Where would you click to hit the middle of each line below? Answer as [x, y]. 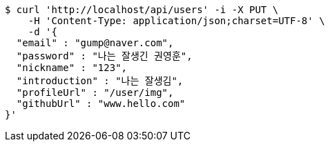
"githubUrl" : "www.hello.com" [101, 104]
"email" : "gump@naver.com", [95, 43]
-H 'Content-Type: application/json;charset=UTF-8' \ [176, 21]
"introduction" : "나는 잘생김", [100, 81]
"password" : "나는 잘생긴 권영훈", [104, 56]
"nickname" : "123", [72, 68]
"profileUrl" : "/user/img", [95, 92]
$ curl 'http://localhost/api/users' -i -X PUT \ [142, 10]
